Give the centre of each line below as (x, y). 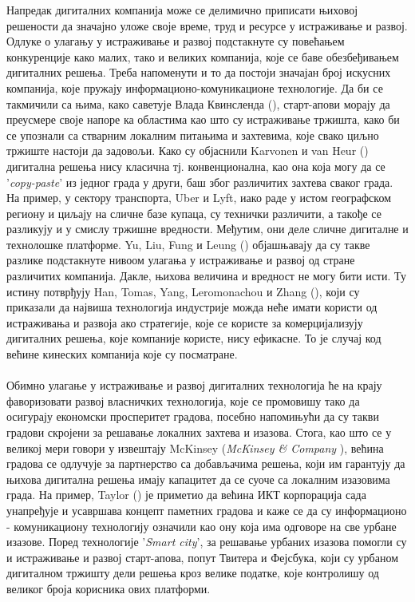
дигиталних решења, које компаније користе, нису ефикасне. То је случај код (194, 338)
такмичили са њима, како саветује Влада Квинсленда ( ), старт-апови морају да (198, 103)
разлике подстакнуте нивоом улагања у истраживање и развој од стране (181, 260)
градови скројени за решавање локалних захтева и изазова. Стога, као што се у (199, 432)
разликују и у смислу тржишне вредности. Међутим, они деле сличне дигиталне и (207, 229)
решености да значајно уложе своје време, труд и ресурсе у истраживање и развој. (207, 25)
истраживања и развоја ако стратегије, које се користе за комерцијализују (185, 322)
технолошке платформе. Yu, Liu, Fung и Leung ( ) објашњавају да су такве (188, 244)
